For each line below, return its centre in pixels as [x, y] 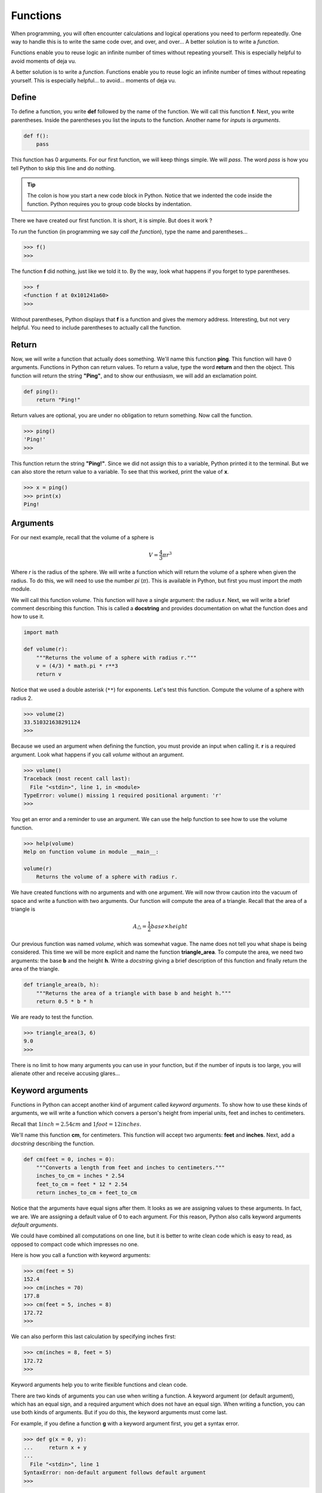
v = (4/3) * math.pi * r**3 [77, 666]
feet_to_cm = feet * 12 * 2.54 [82, 1184]
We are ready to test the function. [52, 1017]
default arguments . [35, 1225]
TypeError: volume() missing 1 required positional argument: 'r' [123, 795]
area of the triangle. [35, 969]
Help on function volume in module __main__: [91, 852]
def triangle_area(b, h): [61, 985]
